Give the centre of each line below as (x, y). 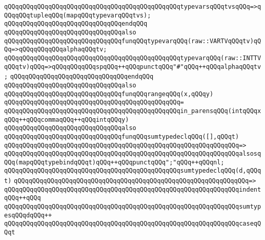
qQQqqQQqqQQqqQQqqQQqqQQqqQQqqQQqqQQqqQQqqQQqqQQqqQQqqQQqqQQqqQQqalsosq (133, 154)
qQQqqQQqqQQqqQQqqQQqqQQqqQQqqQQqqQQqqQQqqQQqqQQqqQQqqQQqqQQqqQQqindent (133, 189)
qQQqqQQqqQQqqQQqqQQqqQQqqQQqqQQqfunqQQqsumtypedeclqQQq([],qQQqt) (122, 136)
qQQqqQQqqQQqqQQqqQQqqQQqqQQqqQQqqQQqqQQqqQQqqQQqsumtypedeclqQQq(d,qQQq (133, 171)
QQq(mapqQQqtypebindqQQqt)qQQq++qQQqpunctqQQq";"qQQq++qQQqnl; (114, 162)
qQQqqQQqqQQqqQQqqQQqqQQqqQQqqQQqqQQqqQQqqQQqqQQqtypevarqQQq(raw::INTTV (133, 58)
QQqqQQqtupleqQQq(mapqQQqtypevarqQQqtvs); (78, 15)
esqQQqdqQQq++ (28, 215)
